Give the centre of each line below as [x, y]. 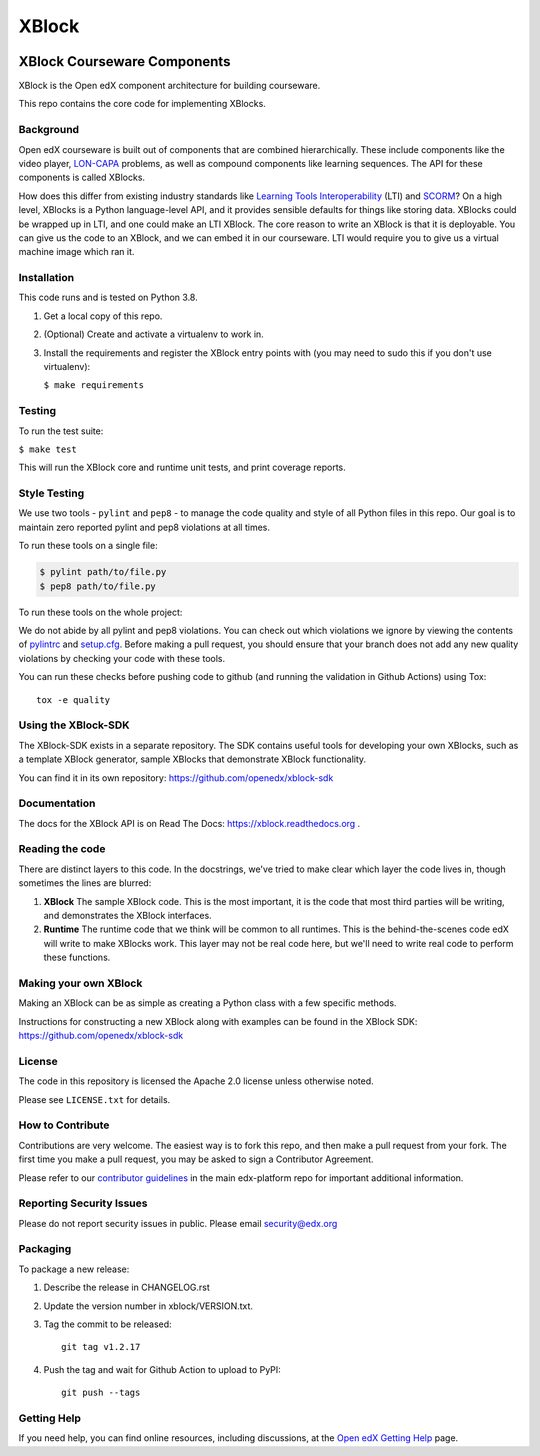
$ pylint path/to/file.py [103, 572]
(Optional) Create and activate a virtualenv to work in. [153, 334]
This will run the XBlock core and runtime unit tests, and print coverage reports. [182, 467]
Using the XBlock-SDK [74, 725]
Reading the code [62, 849]
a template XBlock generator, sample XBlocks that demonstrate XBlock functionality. [192, 759]
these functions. [77, 957]
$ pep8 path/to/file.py [98, 586]
